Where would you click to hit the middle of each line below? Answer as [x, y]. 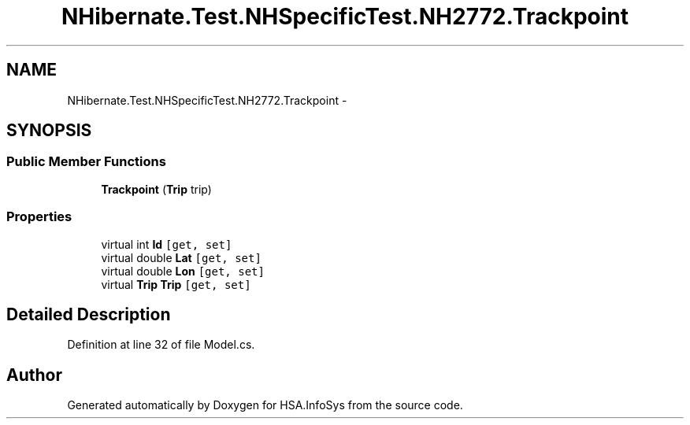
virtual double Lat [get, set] [181, 257]
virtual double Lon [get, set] [183, 271]
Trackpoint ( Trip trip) [156, 189]
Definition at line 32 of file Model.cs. [161, 345]
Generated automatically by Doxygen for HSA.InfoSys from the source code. [265, 405]
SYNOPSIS [49, 131]
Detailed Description [89, 314]
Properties [39, 217]
